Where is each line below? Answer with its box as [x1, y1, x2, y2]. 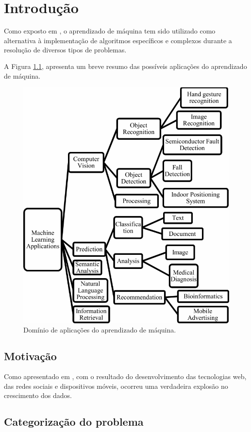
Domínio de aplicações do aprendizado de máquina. [23, 325, 176, 335]
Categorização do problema [4, 414, 144, 429]
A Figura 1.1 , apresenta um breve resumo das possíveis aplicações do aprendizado [4, 61, 247, 71]
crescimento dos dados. [4, 390, 72, 400]
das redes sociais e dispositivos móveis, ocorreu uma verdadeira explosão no [4, 381, 228, 391]
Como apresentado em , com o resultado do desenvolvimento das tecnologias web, [4, 371, 247, 382]
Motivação [4, 349, 57, 364]
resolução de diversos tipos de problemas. [4, 45, 127, 55]
